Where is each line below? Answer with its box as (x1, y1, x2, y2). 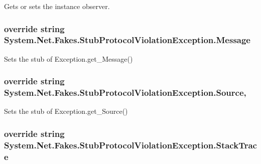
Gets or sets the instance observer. (4, 1, 110, 11)
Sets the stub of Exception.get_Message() (4, 53, 133, 64)
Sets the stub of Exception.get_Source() (4, 106, 128, 116)
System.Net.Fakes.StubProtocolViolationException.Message (4, 34, 250, 46)
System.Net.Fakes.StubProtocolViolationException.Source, (4, 86, 246, 99)
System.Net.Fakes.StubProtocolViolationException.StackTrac (4, 138, 257, 151)
